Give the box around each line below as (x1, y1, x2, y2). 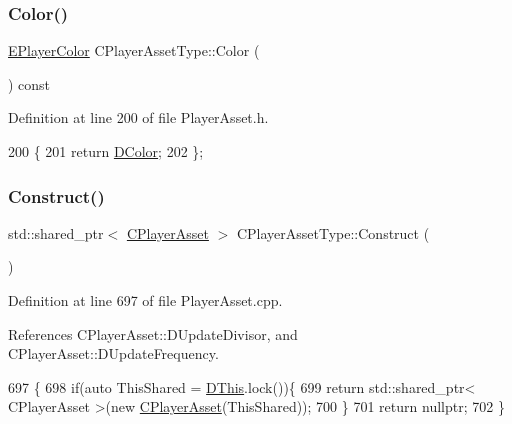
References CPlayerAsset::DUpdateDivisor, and (8, 323, 298, 344)
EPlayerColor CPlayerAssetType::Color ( (8, 40, 260, 61)
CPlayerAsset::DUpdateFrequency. (8, 343, 219, 364)
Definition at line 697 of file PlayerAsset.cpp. (8, 290, 283, 310)
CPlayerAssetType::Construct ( (236, 222, 430, 243)
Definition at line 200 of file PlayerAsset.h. (8, 107, 269, 128)
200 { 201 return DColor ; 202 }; (8, 141, 204, 161)
